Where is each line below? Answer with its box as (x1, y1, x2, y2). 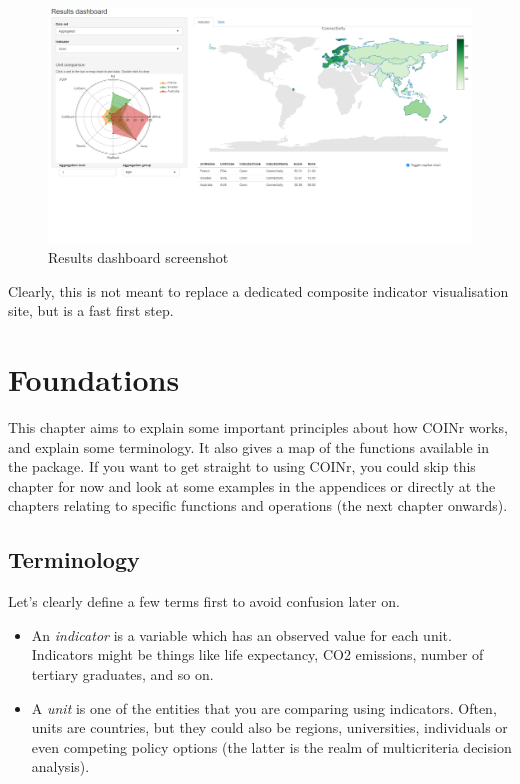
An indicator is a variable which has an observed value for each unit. (31, 624, 452, 645)
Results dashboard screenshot (48, 247, 229, 268)
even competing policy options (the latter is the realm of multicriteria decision (31, 736, 512, 757)
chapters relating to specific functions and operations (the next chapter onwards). (8, 495, 508, 516)
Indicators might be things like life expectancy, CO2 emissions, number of (31, 644, 484, 665)
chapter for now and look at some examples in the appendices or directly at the (8, 475, 496, 496)
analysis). (31, 756, 90, 777)
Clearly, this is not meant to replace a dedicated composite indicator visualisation (8, 280, 509, 301)
